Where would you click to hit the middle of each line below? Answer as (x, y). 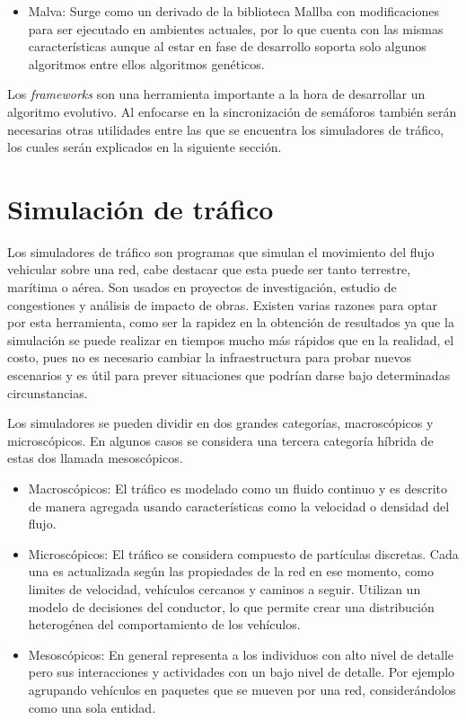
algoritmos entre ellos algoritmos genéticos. (146, 63)
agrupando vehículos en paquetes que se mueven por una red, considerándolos (242, 689)
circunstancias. (48, 392)
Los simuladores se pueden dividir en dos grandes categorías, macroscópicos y (220, 423)
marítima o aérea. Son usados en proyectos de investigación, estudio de (202, 287)
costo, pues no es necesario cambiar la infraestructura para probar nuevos (209, 357)
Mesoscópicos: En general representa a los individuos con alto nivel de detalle (241, 654)
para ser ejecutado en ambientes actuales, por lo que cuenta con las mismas (236, 28)
